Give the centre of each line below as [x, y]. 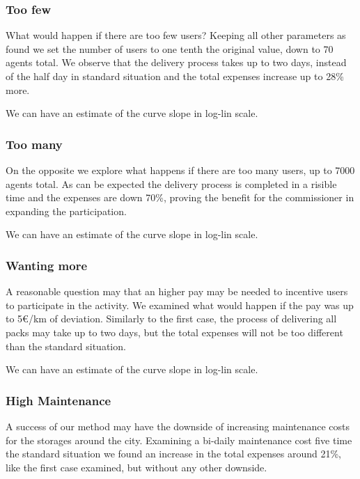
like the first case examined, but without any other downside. [136, 467]
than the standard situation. [66, 346]
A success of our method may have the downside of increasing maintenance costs [178, 426]
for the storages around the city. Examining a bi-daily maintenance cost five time [179, 440]
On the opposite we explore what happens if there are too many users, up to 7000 [180, 170]
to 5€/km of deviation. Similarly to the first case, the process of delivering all [171, 319]
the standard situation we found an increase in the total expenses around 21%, [173, 454]
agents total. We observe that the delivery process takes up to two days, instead [176, 62]
